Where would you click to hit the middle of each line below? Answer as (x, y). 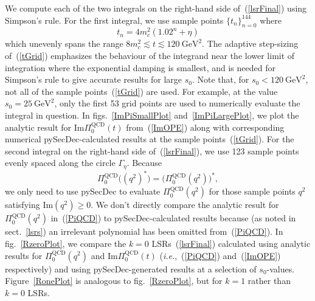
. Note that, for (220, 79)
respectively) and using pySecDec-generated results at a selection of (131, 268)
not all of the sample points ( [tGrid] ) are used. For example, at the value (141, 91)
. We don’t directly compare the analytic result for (185, 205)
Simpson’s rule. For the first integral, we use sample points (114, 20)
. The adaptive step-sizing (250, 43)
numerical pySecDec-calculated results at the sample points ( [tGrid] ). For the (150, 139)
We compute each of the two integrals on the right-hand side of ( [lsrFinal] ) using (156, 8)
